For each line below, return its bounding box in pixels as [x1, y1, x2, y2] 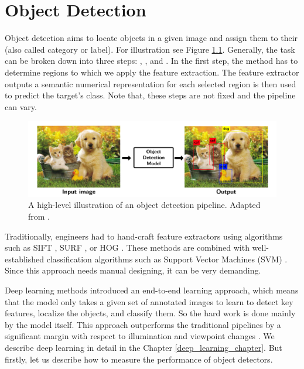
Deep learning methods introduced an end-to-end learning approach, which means [5, 284, 299, 296]
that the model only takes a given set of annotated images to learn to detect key [5, 295, 293, 307]
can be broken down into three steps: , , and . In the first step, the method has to [5, 54, 298, 67]
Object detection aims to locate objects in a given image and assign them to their [5, 32, 298, 44]
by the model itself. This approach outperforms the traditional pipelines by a [5, 318, 281, 330]
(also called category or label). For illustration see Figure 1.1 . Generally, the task [5, 43, 295, 55]
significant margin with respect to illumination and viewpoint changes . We [5, 330, 275, 342]
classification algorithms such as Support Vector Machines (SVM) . [46, 252, 288, 265]
